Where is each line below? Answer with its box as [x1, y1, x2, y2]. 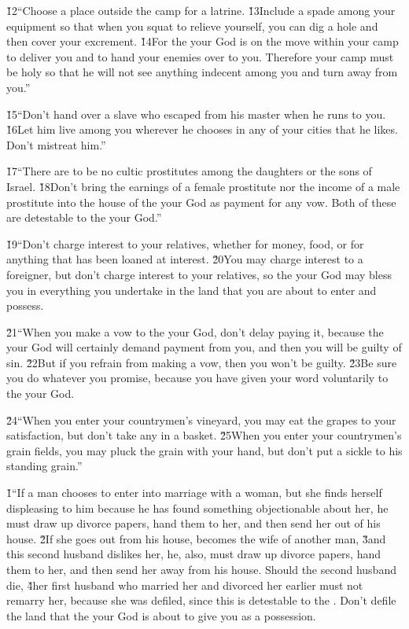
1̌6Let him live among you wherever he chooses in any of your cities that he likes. [6, 121, 398, 138]
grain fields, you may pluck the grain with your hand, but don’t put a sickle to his [6, 442, 403, 458]
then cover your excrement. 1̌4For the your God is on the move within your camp [6, 33, 399, 50]
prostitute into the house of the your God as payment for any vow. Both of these [6, 193, 396, 210]
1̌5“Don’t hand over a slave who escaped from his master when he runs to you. [6, 105, 386, 122]
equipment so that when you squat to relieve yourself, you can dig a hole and [6, 17, 378, 34]
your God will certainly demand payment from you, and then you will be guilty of [6, 339, 402, 355]
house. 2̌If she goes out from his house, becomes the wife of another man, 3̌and [6, 530, 386, 546]
